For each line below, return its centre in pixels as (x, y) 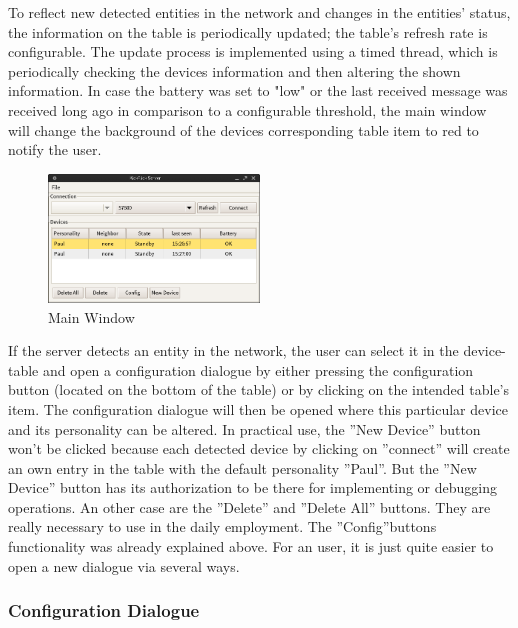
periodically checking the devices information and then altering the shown (234, 70)
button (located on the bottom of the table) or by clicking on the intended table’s (259, 389)
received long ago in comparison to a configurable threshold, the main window (247, 109)
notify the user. (55, 149)
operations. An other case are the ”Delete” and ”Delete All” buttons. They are (249, 506)
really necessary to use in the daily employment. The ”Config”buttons (222, 526)
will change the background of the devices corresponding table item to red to (243, 129)
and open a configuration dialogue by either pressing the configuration (258, 369)
